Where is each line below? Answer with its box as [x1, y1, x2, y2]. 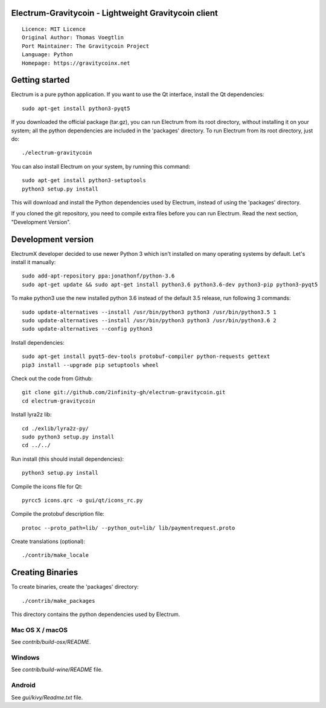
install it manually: [11, 259, 56, 266]
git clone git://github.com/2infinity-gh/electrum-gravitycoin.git [22, 389, 226, 396]
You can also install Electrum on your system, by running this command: [11, 163, 190, 170]
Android [11, 681, 36, 689]
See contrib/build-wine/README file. [11, 666, 103, 674]
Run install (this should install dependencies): [11, 455, 124, 463]
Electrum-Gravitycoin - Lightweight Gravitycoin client [11, 8, 219, 18]
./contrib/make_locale [22, 552, 89, 559]
